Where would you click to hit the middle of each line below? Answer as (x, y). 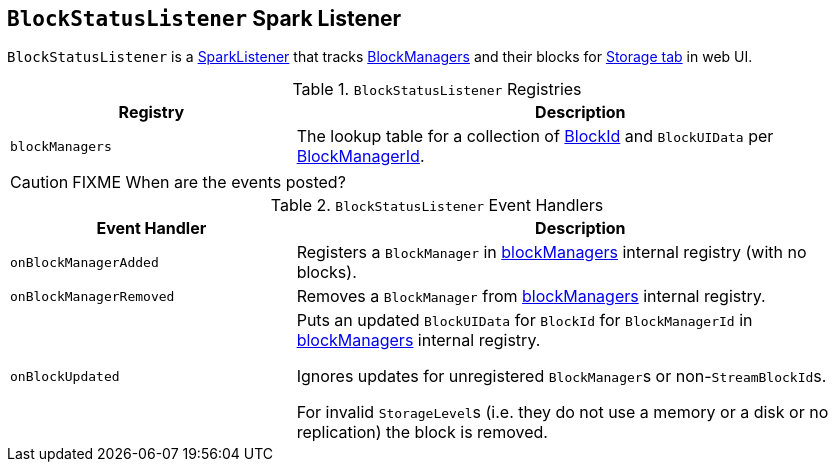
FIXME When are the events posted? (209, 182)
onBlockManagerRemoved (92, 296)
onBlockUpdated (65, 376)
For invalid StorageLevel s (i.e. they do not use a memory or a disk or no (562, 412)
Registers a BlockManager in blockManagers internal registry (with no (551, 252)
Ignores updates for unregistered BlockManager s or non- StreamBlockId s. (561, 376)
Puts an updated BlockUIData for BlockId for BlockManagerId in (524, 320)
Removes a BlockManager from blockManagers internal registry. (531, 296)
